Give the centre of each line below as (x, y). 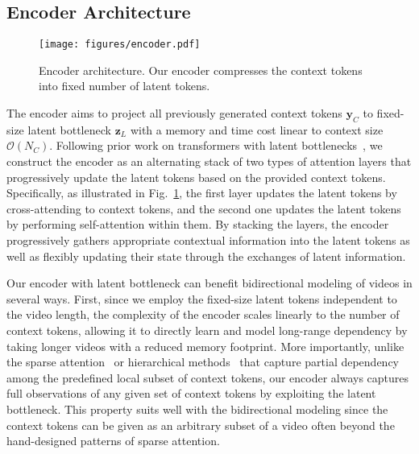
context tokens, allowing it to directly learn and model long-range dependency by (207, 330)
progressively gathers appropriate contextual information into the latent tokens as (208, 240)
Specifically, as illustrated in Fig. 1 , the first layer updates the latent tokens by (202, 193)
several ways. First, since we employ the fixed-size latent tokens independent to (202, 298)
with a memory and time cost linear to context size (257, 129)
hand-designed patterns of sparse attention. (113, 441)
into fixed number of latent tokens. (124, 86)
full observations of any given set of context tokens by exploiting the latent (191, 393)
